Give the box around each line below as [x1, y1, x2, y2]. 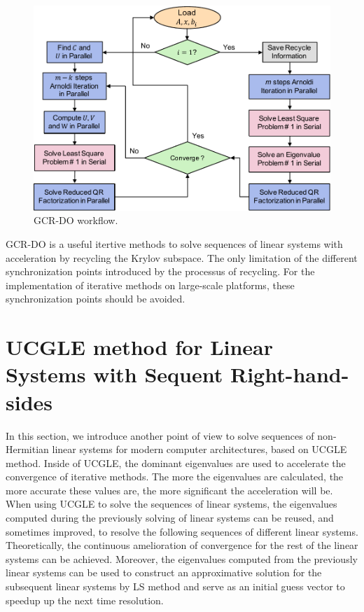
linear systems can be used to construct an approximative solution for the [6, 565, 322, 580]
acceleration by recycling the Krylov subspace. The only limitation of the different [6, 250, 358, 265]
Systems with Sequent [6, 360, 223, 389]
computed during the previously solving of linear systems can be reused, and [6, 510, 334, 525]
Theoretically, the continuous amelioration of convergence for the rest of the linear [6, 538, 358, 552]
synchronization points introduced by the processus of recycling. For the [6, 264, 315, 279]
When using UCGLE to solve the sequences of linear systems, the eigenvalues [6, 496, 337, 511]
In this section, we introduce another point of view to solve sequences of [6, 428, 314, 443]
